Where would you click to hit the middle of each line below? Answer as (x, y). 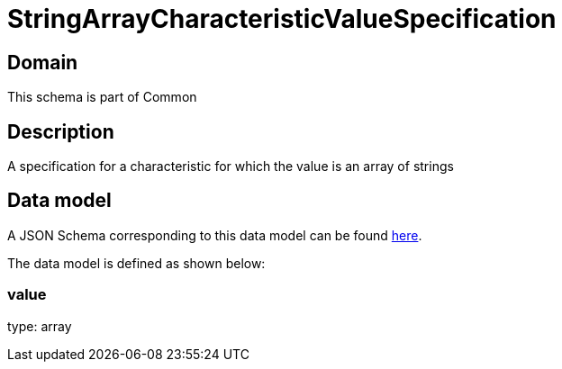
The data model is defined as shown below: (136, 263)
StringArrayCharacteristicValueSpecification (282, 19)
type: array (40, 326)
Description (61, 131)
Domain (43, 62)
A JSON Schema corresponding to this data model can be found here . (215, 235)
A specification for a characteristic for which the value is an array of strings (231, 166)
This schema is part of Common (102, 97)
